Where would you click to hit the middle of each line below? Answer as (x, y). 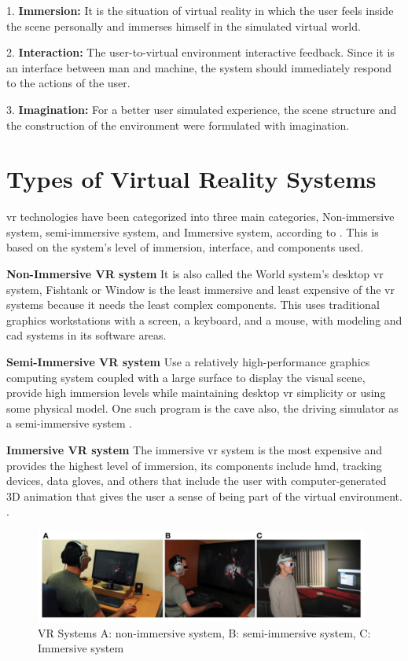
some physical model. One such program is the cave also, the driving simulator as (202, 408)
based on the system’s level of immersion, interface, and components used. (185, 247)
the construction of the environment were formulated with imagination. (178, 125)
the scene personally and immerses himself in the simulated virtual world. (184, 26)
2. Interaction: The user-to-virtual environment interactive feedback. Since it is (200, 52)
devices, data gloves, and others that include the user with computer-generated (197, 481)
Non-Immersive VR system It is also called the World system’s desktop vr (195, 274)
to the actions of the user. (68, 83)
